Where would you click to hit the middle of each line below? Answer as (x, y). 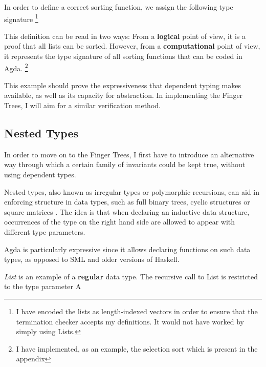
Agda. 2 (16, 67)
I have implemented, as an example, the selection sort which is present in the (137, 348)
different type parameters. (45, 232)
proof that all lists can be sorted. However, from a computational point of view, (132, 46)
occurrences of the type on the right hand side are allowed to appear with (120, 222)
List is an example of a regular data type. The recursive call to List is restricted (131, 276)
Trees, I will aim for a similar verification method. (82, 105)
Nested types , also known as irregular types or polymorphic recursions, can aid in (132, 191)
